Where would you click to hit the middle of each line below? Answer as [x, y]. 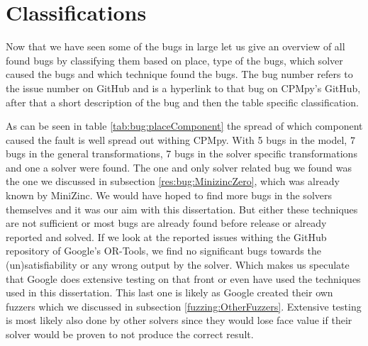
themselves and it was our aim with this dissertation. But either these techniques [182, 209]
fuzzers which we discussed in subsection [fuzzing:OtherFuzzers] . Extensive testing [184, 306]
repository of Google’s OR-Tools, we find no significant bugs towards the [163, 251]
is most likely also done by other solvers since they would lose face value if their [179, 320]
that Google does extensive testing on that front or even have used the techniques [183, 278]
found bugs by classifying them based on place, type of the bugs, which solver [174, 60]
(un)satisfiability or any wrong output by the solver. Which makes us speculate [178, 265]
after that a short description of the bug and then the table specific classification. [182, 102]
